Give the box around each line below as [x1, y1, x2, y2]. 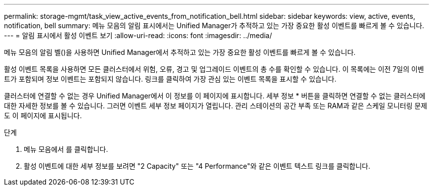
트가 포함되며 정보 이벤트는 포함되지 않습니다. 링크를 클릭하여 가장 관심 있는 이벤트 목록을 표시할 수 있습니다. [4, 75, 337, 83]
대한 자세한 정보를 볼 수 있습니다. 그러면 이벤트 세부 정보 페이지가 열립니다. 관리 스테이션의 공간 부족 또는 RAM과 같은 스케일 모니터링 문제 [4, 101, 428, 110]
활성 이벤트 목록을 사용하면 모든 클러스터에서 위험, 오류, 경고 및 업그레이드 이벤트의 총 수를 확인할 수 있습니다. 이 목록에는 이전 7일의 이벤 [4, 65, 424, 73]
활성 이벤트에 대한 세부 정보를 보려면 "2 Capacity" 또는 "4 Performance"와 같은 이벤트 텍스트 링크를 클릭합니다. [24, 162, 370, 170]
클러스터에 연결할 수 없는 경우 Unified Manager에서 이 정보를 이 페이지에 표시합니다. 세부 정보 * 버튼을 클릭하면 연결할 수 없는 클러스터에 [4, 92, 426, 100]
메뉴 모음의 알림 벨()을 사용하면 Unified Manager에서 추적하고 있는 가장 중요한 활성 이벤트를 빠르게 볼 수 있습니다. [4, 48, 356, 56]
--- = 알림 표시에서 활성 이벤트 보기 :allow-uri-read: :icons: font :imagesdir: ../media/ [4, 31, 272, 40]
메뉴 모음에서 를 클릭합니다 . [24, 145, 108, 153]
